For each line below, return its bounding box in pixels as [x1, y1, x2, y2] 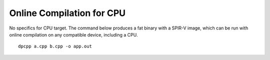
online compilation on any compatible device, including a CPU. [9, 31, 138, 37]
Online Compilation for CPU [9, 7, 126, 18]
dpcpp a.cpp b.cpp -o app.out [18, 43, 92, 49]
